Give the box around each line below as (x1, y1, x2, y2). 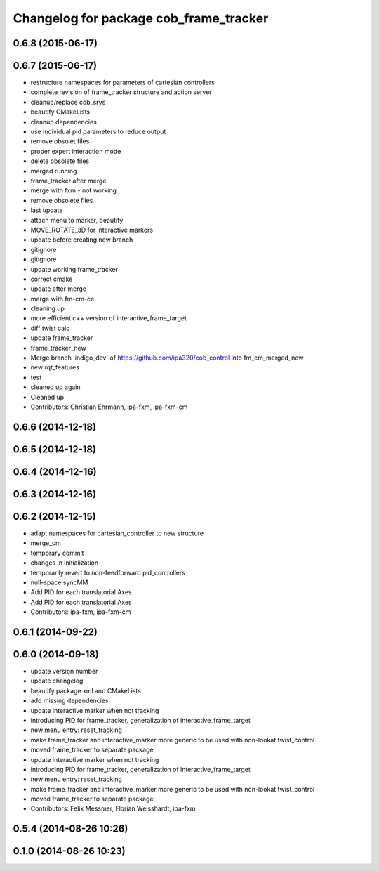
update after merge (30, 284, 87, 293)
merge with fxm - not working (30, 186, 117, 195)
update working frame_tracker (30, 265, 119, 273)
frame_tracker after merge (30, 176, 107, 185)
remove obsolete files (30, 196, 93, 204)
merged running (30, 166, 77, 175)
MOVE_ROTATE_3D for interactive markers (30, 225, 154, 234)
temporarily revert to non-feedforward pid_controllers (30, 568, 186, 577)
